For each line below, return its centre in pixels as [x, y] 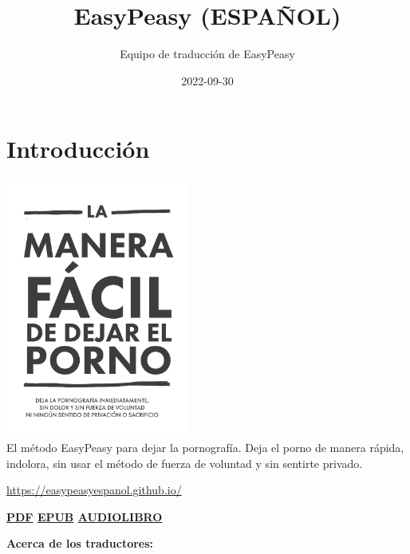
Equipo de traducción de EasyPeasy [207, 54]
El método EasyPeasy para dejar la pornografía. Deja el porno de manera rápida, [205, 447]
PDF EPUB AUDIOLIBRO [85, 516]
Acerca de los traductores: [80, 543]
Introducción [78, 149]
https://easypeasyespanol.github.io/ [94, 490]
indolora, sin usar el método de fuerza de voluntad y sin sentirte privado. [185, 463]
